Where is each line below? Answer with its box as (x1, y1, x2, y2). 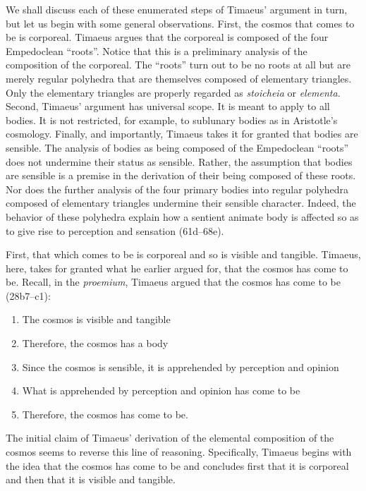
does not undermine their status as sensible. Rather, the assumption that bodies (6, 154, 353, 169)
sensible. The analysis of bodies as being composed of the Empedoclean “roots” (6, 140, 349, 154)
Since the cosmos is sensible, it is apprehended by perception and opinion (22, 359, 339, 374)
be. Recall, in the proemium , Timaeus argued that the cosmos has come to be (6, 274, 341, 289)
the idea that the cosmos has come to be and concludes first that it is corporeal (6, 458, 349, 473)
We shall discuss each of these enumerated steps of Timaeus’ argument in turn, (6, 2, 348, 16)
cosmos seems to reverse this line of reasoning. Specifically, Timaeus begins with (6, 444, 352, 459)
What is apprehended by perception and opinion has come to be (22, 383, 300, 398)
